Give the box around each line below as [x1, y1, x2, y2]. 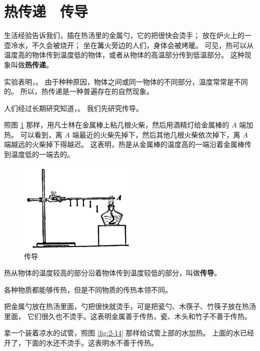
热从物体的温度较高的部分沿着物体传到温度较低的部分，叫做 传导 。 [4, 267, 221, 278]
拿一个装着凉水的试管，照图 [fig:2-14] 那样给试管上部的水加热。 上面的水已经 [4, 327, 254, 338]
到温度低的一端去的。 [4, 149, 74, 159]
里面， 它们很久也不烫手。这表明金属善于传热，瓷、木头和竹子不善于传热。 [4, 310, 251, 321]
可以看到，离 [20, 129, 62, 139]
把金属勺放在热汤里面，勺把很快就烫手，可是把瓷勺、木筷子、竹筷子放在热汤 [4, 301, 256, 311]
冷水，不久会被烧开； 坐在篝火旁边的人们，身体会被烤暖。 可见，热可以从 [10, 39, 254, 50]
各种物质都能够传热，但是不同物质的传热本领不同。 [4, 284, 172, 294]
